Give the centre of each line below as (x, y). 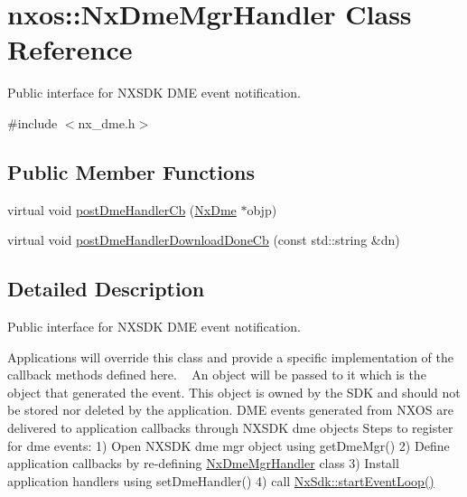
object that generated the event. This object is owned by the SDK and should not (234, 392)
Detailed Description (106, 289)
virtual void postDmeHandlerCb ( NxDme (122, 209)
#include (33, 122)
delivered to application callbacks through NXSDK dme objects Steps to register (230, 428)
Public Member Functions (131, 171)
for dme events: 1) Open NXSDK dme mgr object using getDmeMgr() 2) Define (229, 445)
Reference (70, 49)
